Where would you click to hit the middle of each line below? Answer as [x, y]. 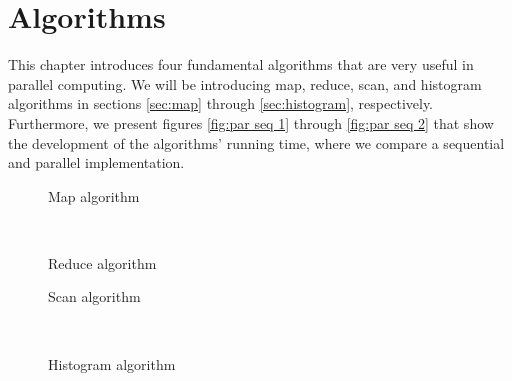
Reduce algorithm [102, 262]
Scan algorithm [94, 296]
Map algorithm [94, 195]
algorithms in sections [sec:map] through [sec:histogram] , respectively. [221, 103]
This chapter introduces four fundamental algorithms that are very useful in [241, 64]
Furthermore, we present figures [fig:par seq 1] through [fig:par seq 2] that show [251, 122]
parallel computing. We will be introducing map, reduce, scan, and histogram [245, 83]
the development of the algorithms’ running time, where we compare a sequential [256, 142]
